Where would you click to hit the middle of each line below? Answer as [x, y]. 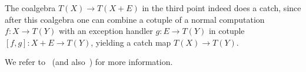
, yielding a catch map [131, 42]
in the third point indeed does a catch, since [222, 8]
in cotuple [227, 31]
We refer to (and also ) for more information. [89, 62]
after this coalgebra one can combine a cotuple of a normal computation [135, 19]
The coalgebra [30, 8]
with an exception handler [106, 31]
